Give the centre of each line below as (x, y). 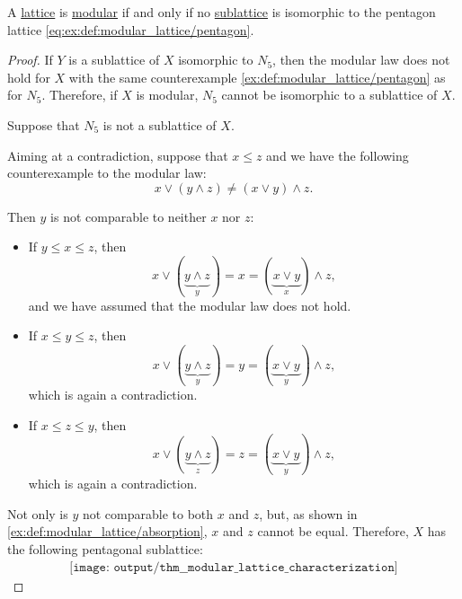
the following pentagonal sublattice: (105, 548)
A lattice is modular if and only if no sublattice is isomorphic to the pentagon (222, 12)
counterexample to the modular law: (107, 173)
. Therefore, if (80, 95)
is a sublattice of (114, 60)
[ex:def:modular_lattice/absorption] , (107, 531)
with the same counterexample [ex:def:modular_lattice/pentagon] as (257, 77)
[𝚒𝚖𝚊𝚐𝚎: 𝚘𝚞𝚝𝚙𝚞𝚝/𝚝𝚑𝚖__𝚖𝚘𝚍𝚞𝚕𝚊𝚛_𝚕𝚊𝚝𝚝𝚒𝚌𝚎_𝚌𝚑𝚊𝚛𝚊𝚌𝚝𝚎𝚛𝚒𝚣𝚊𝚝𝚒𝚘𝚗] (234, 567)
